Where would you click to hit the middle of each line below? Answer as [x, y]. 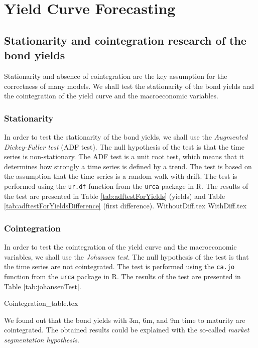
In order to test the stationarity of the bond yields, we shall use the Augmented [126, 136]
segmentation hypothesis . [42, 339]
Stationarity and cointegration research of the [125, 40]
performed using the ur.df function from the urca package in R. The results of [126, 186]
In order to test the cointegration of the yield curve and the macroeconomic [120, 247]
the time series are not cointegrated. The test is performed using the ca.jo [119, 266]
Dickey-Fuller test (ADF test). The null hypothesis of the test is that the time [124, 146]
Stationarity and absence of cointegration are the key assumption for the [116, 76]
